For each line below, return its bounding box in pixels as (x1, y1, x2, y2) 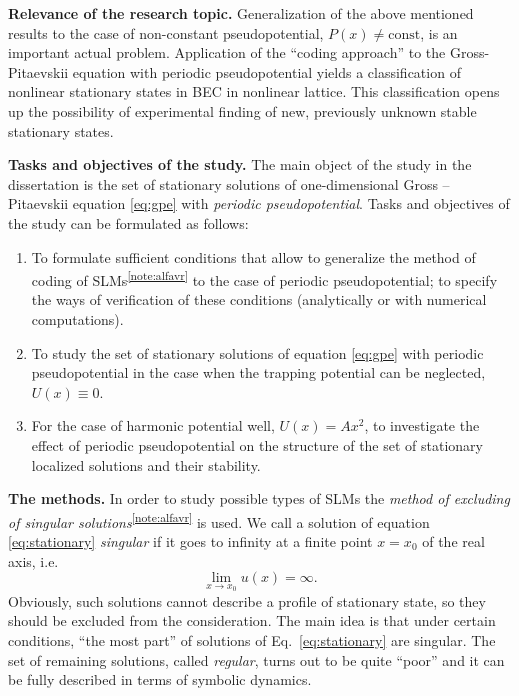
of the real (422, 530, 485, 551)
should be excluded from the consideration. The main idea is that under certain (8, 610, 496, 631)
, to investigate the (364, 415, 480, 436)
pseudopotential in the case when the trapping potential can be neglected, (31, 362, 486, 383)
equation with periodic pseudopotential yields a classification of (72, 61, 461, 82)
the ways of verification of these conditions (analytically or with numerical (31, 289, 487, 310)
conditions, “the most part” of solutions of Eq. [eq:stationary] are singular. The (8, 629, 496, 650)
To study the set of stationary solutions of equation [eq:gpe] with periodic (31, 342, 484, 363)
